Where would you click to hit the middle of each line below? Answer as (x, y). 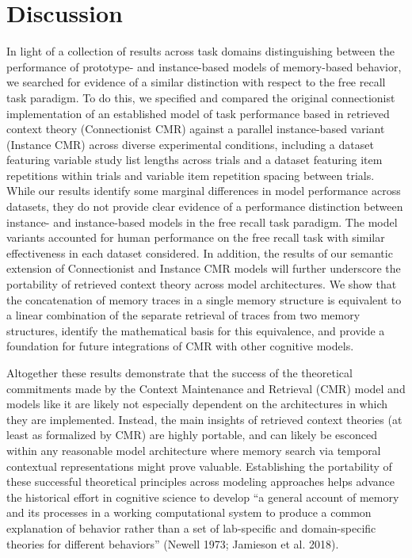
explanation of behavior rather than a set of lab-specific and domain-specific (191, 527)
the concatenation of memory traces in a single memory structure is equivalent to (204, 299)
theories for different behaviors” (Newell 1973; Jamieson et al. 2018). (173, 543)
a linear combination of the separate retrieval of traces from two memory (183, 315)
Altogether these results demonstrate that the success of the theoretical (179, 373)
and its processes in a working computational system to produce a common (189, 512)
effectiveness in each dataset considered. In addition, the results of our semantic (200, 252)
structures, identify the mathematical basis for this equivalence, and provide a (196, 330)
